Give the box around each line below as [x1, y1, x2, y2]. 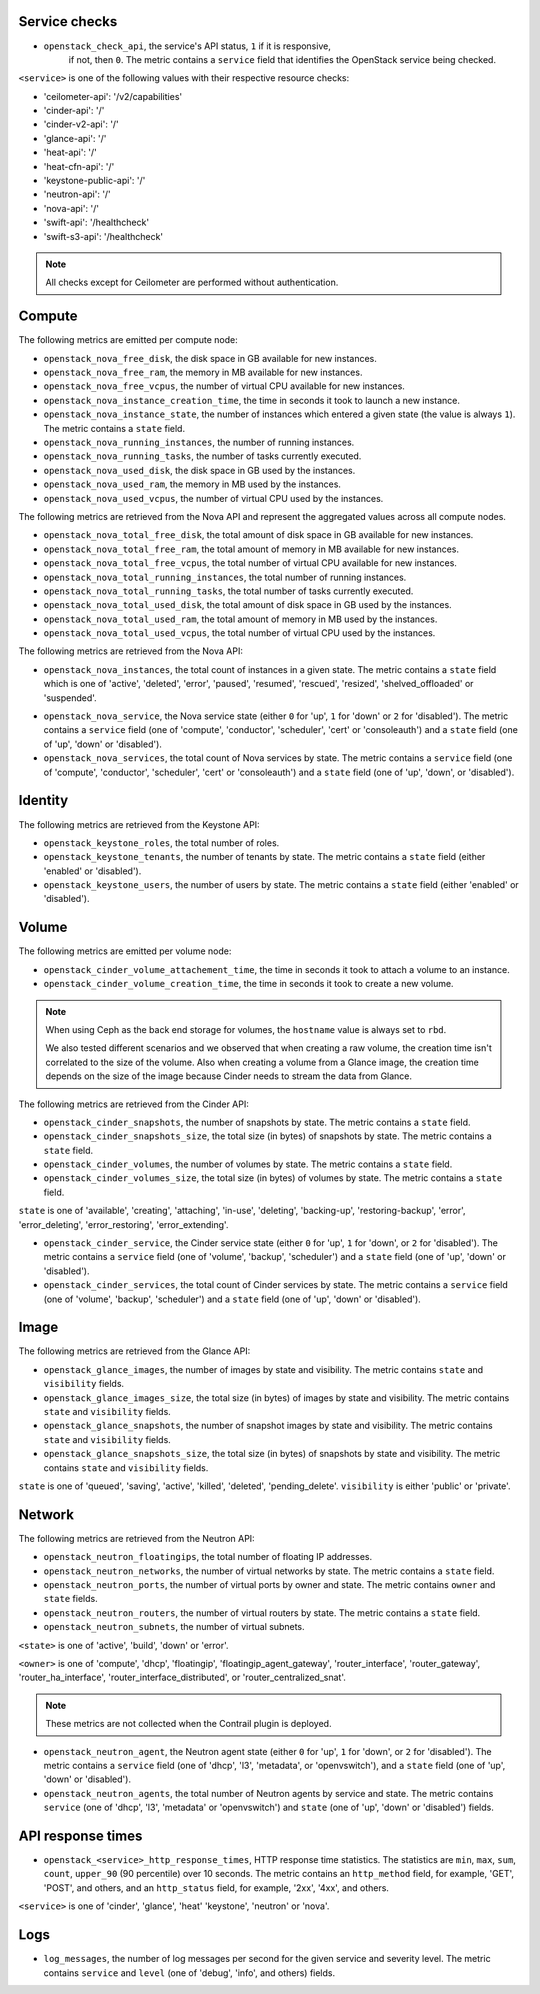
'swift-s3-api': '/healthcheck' [43, 230, 164, 242]
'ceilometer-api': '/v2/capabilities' [43, 90, 183, 102]
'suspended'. [43, 691, 97, 704]
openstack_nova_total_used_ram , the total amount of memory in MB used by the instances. [43, 613, 438, 625]
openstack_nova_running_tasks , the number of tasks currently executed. [43, 450, 362, 462]
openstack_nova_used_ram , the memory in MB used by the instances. [43, 478, 342, 490]
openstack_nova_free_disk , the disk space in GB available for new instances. [43, 352, 377, 364]
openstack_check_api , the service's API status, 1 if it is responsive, [43, 40, 332, 52]
